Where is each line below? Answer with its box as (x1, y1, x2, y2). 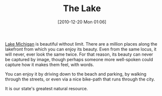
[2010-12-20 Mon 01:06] (58, 19, 106, 25)
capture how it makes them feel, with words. (5, 62, 94, 67)
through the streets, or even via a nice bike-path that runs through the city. (5, 76, 155, 82)
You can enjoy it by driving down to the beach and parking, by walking (5, 71, 146, 77)
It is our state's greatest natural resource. (5, 85, 88, 91)
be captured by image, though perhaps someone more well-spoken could (5, 56, 153, 62)
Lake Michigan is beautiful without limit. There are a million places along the (5, 41, 158, 47)
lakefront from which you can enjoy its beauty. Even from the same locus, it (5, 46, 157, 52)
